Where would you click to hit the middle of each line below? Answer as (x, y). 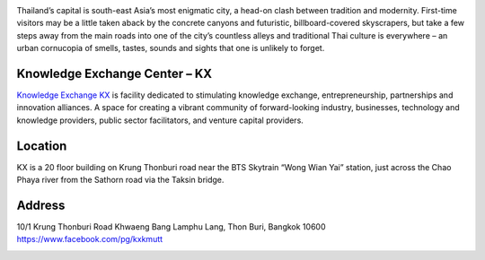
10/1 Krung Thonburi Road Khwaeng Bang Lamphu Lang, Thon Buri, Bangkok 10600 (171, 227)
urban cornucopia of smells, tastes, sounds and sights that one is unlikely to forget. (171, 48)
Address (41, 205)
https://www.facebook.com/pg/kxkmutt (90, 239)
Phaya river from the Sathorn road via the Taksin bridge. (120, 180)
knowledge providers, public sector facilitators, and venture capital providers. (160, 120)
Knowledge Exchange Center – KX (115, 73)
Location (42, 146)
